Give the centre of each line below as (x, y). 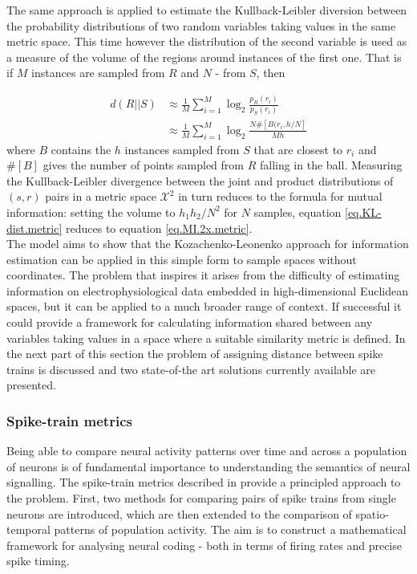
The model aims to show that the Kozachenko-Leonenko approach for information (208, 244)
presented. (31, 385)
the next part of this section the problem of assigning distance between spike (195, 354)
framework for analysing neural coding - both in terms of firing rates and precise (204, 545)
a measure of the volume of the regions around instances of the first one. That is (204, 57)
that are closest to (298, 149)
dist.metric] (34, 228)
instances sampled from (182, 149)
